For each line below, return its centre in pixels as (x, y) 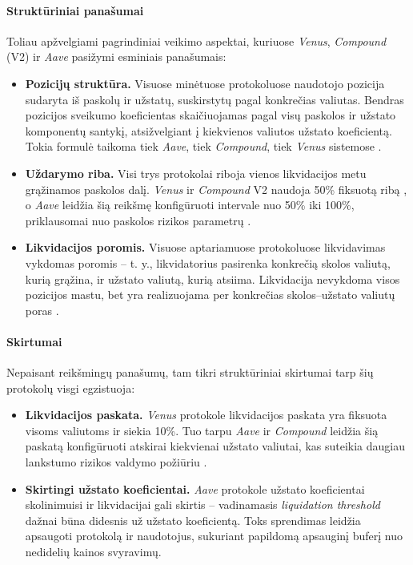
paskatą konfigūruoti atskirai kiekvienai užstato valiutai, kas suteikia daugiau (215, 446)
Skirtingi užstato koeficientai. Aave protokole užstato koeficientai (195, 488)
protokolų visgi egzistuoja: (71, 387)
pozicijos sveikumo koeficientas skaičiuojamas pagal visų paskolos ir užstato (211, 115)
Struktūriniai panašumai (75, 10)
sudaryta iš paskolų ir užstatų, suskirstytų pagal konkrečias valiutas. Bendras (215, 99)
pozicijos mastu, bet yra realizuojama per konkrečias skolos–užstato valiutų (210, 295)
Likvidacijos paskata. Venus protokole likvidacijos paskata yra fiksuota (206, 415)
